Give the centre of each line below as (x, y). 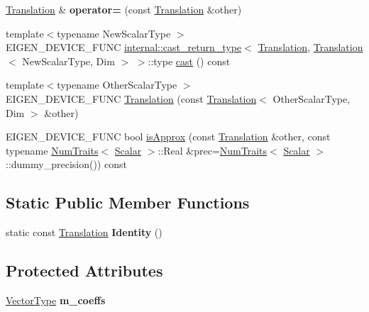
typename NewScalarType (114, 33)
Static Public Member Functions (128, 202)
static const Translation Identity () (84, 232)
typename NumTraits (52, 150)
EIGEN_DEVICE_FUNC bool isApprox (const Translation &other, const (168, 136)
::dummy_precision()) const (66, 164)
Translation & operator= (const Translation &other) (124, 9)
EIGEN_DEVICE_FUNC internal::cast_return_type (124, 47)
